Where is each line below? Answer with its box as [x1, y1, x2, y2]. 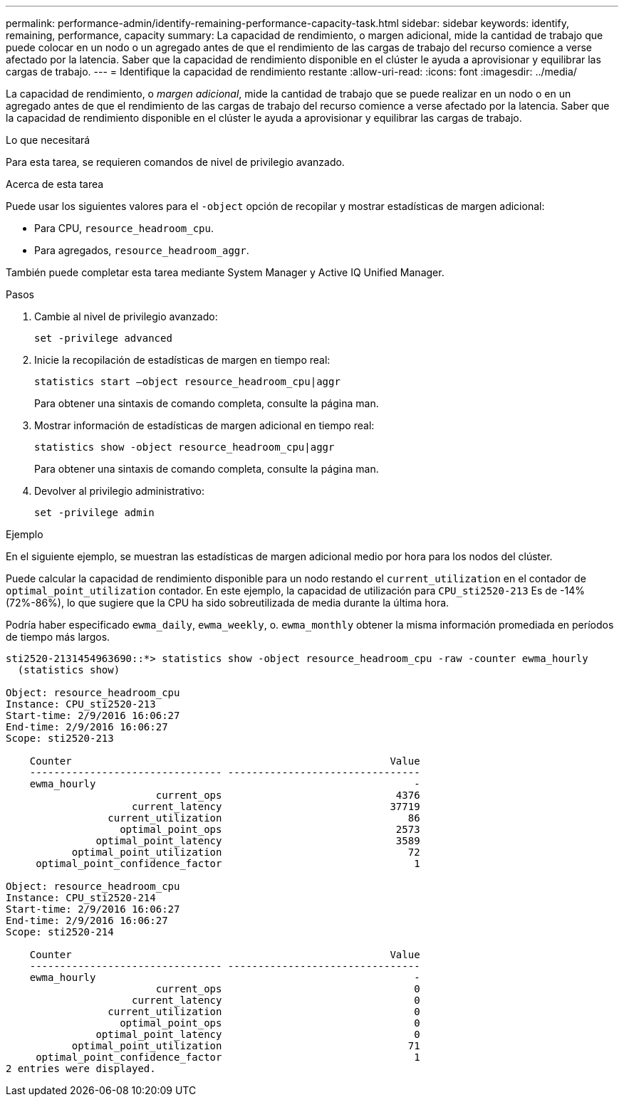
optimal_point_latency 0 [95, 1029, 420, 1040]
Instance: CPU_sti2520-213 [6, 698, 156, 710]
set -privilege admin [34, 507, 155, 518]
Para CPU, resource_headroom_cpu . [34, 222, 214, 234]
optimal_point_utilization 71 [71, 1040, 420, 1051]
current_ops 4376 [155, 789, 420, 801]
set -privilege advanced [34, 332, 172, 344]
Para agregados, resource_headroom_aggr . [34, 244, 249, 256]
